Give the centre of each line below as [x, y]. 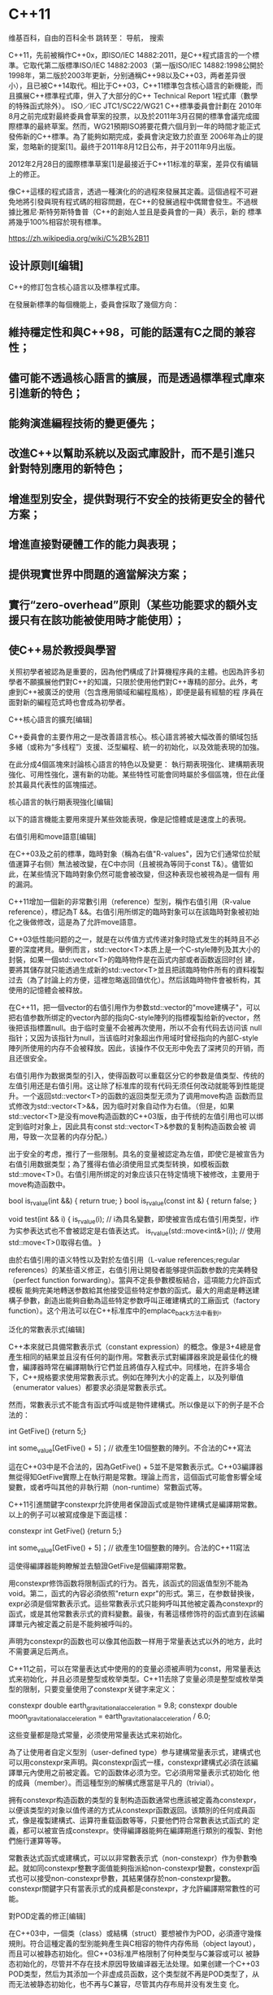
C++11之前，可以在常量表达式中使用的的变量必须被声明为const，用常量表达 [135, 1669]
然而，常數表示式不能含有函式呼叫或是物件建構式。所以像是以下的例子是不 [133, 1404]
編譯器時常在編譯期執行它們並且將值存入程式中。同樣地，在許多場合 [136, 1367]
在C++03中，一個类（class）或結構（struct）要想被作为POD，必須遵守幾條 [135, 1933]
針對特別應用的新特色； [67, 469]
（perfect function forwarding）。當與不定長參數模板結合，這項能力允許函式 [135, 1280]
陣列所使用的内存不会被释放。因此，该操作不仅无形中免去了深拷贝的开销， [133, 1048]
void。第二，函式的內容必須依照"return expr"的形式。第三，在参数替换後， [134, 1594]
